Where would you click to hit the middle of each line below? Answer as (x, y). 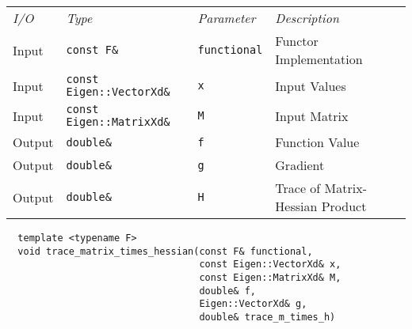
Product (344, 206)
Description (307, 18)
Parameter (227, 18)
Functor (297, 41)
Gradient (300, 165)
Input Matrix (312, 115)
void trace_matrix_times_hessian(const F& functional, (165, 251)
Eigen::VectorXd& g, (253, 304)
